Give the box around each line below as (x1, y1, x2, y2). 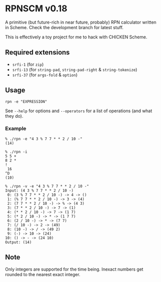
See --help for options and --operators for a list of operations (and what (5, 108, 153, 114)
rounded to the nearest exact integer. (5, 271, 80, 277)
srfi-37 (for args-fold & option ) (12, 72, 78, 78)
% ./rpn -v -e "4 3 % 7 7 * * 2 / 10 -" (5, 184, 90, 188)
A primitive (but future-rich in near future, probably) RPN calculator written (5, 19, 157, 25)
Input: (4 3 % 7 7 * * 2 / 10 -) (5, 188, 74, 193)
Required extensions (5, 48, 70, 57)
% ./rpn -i (5, 149, 28, 154)
